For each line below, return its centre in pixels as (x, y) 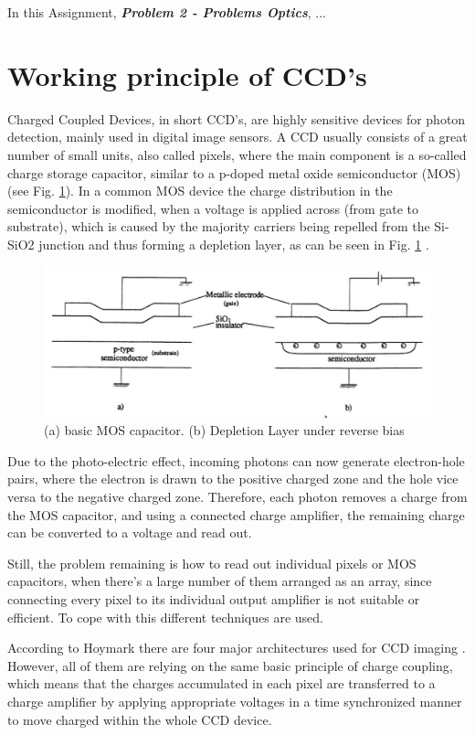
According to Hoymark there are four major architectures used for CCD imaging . (237, 648)
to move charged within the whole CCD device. (140, 719)
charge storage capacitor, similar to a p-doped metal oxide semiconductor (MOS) (234, 172)
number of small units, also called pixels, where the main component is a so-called (237, 154)
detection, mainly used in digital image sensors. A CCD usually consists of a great (237, 137)
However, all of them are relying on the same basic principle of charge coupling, (230, 665)
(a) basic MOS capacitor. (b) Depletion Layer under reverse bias (224, 430)
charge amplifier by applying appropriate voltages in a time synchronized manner (235, 701)
